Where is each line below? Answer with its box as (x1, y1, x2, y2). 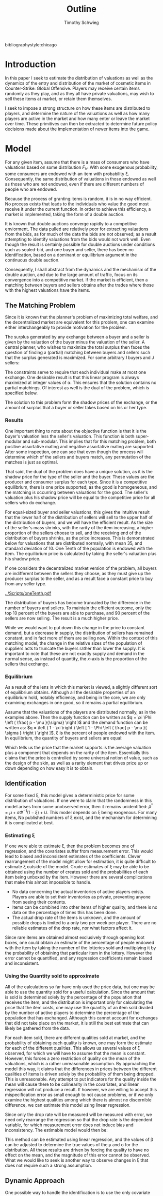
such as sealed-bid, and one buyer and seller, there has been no (5, 246, 134, 252)
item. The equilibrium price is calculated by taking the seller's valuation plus (5, 550, 157, 557)
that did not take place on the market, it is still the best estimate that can (5, 1020, 149, 1026)
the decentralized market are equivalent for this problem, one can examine (5, 319, 154, 325)
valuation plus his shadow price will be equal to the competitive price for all (5, 494, 156, 500)
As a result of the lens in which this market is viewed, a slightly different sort (5, 684, 158, 690)
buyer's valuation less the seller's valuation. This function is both (5, 433, 135, 439)
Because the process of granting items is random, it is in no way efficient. (5, 196, 152, 201)
